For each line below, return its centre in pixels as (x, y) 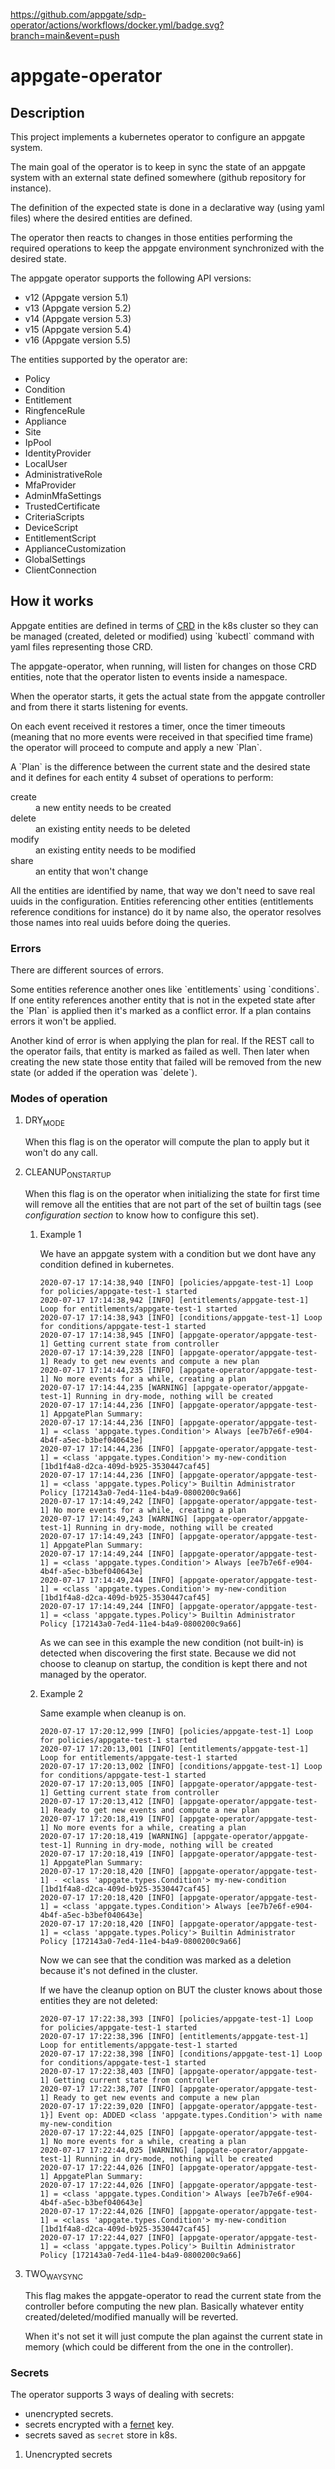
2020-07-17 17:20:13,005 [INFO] (107, 1784)
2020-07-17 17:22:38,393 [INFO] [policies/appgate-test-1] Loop (176, 2019)
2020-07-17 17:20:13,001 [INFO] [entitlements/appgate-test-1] (174, 1749)
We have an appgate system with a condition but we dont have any (178, 1253)
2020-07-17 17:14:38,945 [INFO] (107, 1335)
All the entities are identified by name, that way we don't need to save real (163, 890)
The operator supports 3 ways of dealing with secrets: (122, 2395)
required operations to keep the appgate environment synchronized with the (167, 248)
